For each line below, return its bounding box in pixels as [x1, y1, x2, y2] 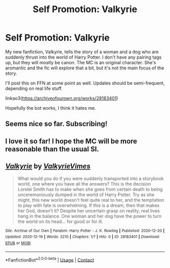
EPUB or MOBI [5, 240, 31, 246]
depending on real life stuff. [5, 85, 63, 92]
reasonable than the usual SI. [5, 145, 100, 153]
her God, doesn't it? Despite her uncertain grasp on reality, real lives [17, 207, 160, 213]
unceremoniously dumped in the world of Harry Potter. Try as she [17, 191, 155, 198]
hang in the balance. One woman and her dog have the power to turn [17, 213, 162, 219]
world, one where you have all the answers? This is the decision [17, 181, 151, 187]
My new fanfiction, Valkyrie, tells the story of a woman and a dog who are [5, 49, 159, 55]
